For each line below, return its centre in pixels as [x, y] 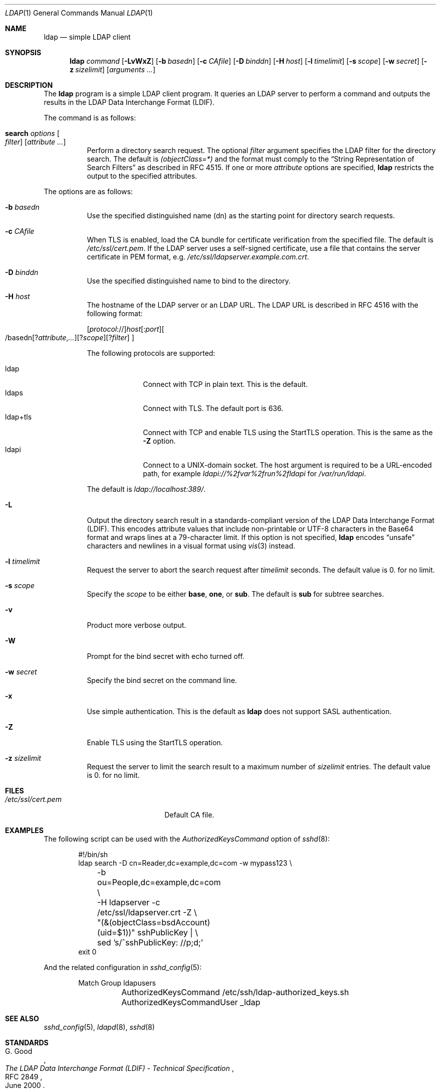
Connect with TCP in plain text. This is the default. [225, 384]
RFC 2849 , [24, 1077]
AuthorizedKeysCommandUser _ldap [191, 1002]
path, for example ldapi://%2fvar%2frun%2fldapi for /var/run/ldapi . [255, 473]
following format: [115, 313]
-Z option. [159, 441]
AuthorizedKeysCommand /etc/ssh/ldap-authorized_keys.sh [235, 992]
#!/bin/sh [93, 854]
